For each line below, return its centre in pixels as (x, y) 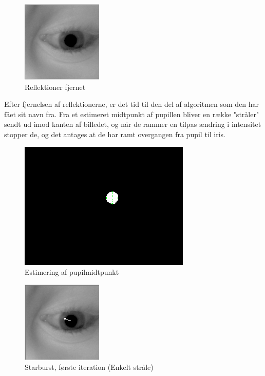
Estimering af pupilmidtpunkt (72, 272)
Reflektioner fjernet (55, 87)
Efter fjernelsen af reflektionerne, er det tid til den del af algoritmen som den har (132, 104)
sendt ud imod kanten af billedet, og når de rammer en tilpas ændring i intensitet (133, 124)
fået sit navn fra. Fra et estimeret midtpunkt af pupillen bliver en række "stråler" (132, 114)
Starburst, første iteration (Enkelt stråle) (89, 367)
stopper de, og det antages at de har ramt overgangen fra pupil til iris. (115, 134)
